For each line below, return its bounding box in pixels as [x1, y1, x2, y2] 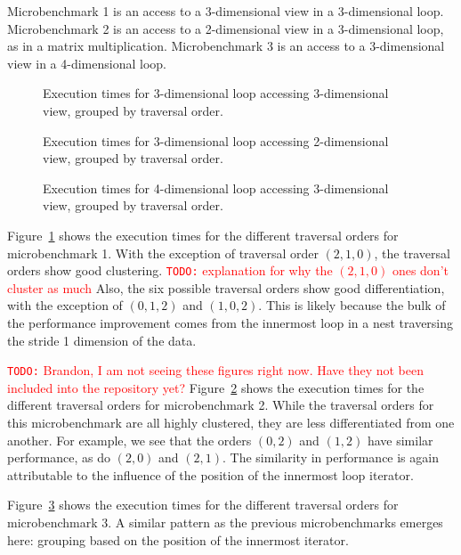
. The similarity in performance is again [222, 448, 439, 467]
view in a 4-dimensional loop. [7, 53, 166, 72]
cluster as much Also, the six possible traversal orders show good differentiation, [7, 278, 445, 297]
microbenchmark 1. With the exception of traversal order [7, 243, 319, 262]
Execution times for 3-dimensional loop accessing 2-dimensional [43, 131, 389, 150]
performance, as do [7, 448, 111, 467]
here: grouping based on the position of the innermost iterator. [7, 530, 349, 549]
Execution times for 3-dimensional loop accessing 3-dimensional [43, 84, 389, 102]
